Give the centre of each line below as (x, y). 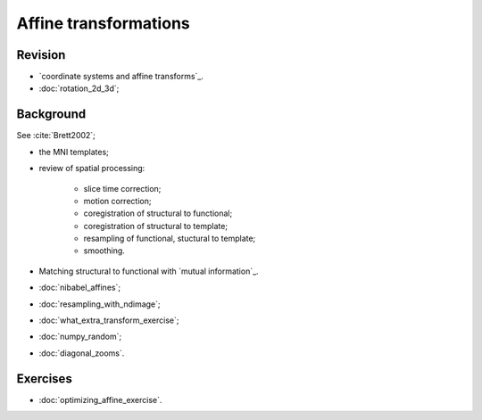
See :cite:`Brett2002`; (56, 136)
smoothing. (104, 251)
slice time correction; (122, 188)
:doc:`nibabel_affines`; (79, 288)
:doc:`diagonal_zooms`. (82, 353)
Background (51, 115)
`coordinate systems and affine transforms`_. (121, 77)
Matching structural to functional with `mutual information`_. (149, 271)
